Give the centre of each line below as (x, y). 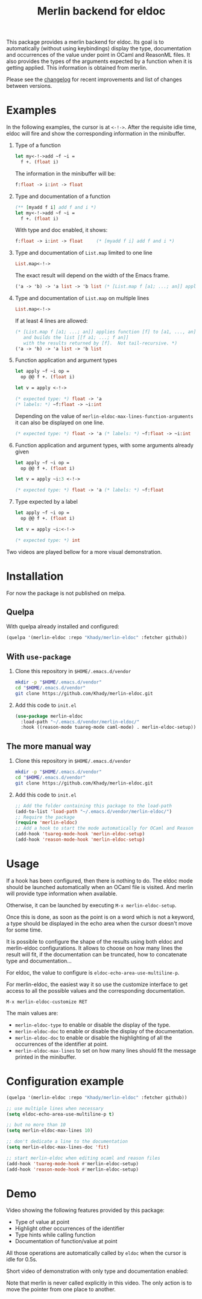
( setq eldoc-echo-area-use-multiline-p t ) (60, 1114)
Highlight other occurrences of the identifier (70, 1228)
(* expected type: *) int (47, 540)
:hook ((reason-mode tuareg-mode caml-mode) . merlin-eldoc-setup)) (109, 728)
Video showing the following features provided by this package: (85, 1210)
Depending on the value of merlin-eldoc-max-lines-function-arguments (104, 416)
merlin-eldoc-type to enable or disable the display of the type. (93, 1025)
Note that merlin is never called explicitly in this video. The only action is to (99, 1283)
